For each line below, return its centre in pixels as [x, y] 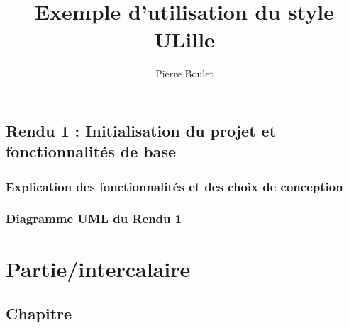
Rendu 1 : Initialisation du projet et [141, 130]
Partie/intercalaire [98, 268]
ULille [184, 39]
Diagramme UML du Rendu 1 [94, 219]
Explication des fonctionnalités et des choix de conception [174, 186]
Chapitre [39, 313]
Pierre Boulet [184, 73]
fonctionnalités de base [91, 151]
